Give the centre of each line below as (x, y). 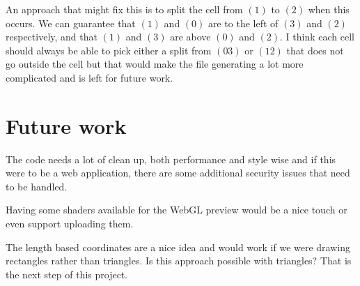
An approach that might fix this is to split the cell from (124, 9)
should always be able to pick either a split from (109, 50)
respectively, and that (52, 37)
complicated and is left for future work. (89, 77)
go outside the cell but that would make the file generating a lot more (155, 64)
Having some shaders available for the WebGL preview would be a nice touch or (177, 210)
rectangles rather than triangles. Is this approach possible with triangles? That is (179, 261)
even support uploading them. (70, 224)
